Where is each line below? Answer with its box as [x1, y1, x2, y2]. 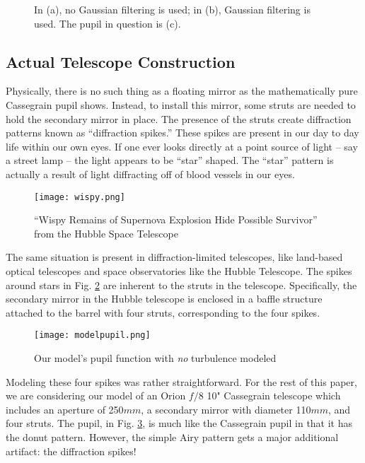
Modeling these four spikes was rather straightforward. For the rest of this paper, [6, 374, 357, 389]
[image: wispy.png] [34, 192, 125, 202]
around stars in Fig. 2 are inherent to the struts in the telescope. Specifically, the [6, 277, 357, 292]
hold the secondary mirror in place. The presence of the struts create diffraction [6, 111, 352, 126]
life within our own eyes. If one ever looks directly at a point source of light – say [6, 139, 358, 153]
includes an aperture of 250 [6, 402, 124, 416]
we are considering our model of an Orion [6, 388, 186, 403]
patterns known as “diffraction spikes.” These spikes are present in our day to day [6, 125, 359, 140]
